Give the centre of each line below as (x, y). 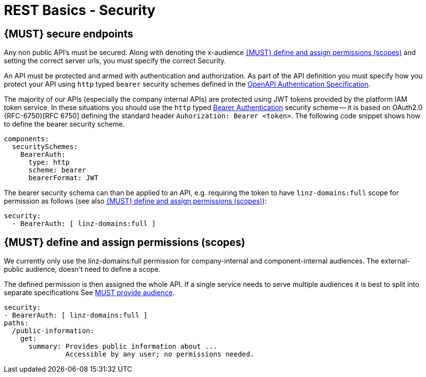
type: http (49, 162)
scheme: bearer (57, 170)
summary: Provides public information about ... (123, 347)
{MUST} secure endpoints (69, 34)
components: (27, 139)
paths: (16, 323)
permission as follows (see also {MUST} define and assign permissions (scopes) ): (135, 201)
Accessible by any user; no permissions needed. (160, 354)
